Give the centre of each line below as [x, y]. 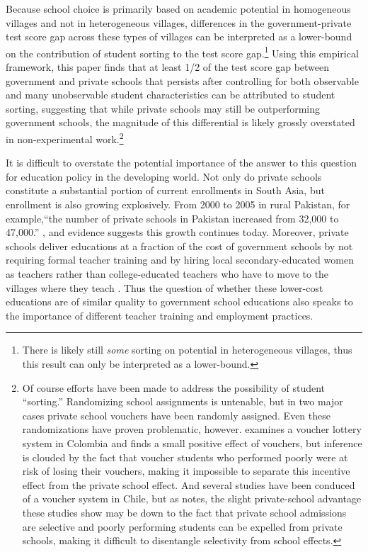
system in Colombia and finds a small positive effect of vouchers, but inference [192, 443]
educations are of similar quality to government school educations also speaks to [179, 302]
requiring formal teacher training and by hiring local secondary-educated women [180, 260]
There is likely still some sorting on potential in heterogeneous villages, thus [187, 350]
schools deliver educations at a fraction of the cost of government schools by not [179, 246]
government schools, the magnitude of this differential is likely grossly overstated [180, 122]
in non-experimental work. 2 [65, 138]
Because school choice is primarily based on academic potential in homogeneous [178, 9]
